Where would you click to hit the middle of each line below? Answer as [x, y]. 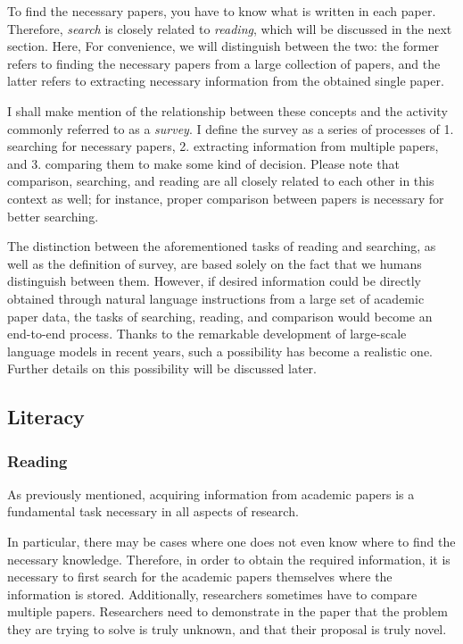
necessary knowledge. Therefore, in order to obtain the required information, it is [229, 559]
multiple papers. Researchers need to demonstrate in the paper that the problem [227, 611]
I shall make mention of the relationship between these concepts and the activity [227, 110]
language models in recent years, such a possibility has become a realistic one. [220, 351]
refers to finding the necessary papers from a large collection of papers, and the [224, 63]
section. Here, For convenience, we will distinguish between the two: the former [223, 46]
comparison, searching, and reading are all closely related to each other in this [221, 181]
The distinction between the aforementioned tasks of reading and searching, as [222, 246]
